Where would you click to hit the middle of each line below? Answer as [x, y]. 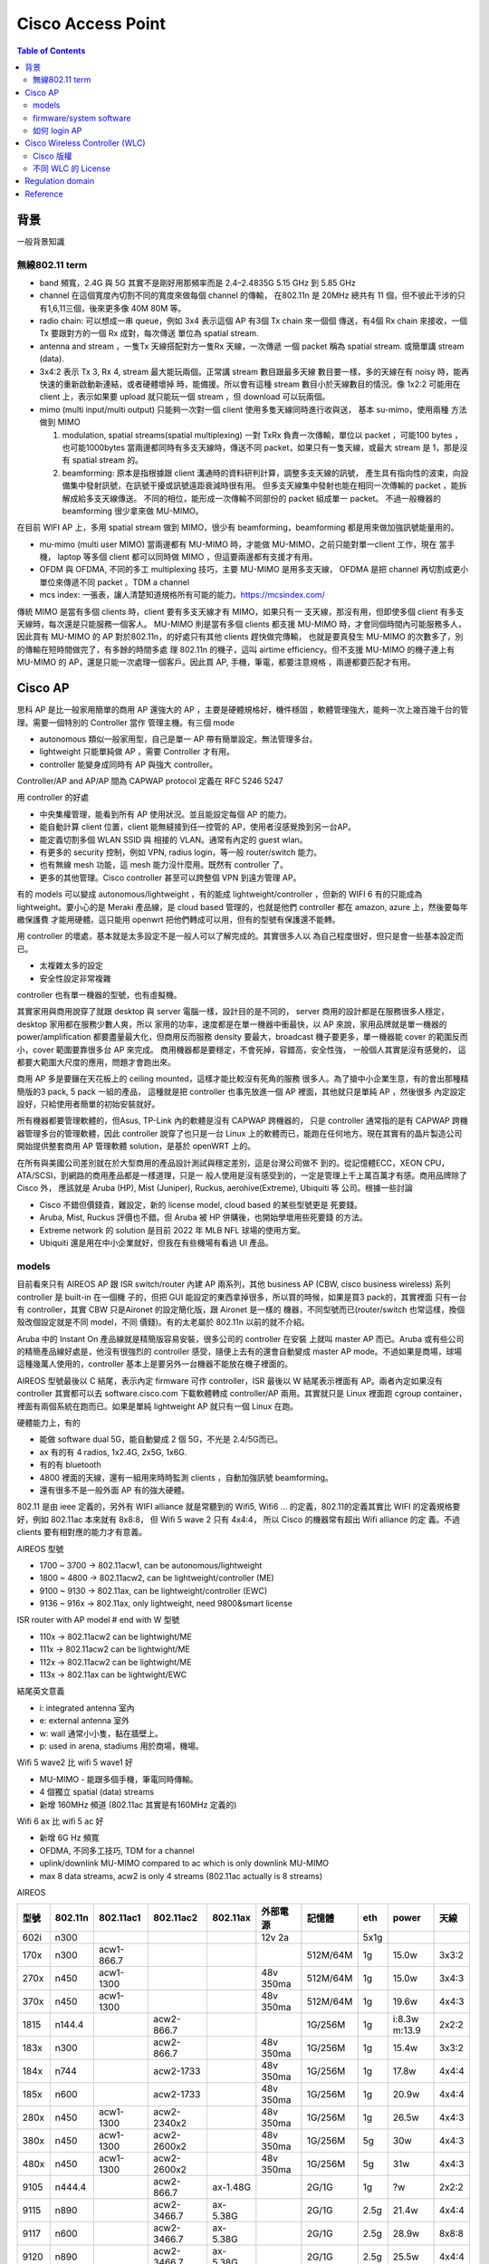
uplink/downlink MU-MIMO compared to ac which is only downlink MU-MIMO [184, 1863]
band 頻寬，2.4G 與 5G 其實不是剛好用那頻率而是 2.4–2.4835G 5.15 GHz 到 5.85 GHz [198, 283]
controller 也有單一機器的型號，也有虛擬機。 [99, 994]
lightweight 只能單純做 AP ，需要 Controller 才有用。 [137, 752]
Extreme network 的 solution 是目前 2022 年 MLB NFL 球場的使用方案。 [172, 1230]
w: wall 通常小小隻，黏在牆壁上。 [101, 1733]
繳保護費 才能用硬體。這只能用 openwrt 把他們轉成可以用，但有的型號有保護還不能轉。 [178, 919]
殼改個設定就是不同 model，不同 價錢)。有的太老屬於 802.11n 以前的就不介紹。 [163, 1322]
